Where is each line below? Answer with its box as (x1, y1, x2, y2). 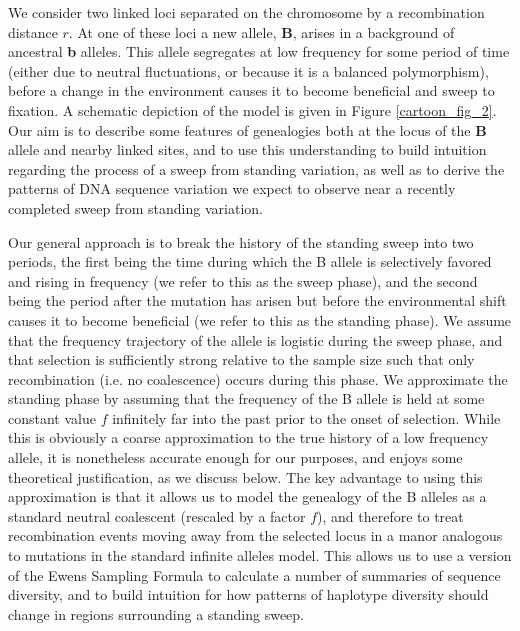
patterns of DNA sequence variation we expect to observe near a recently (8, 178, 456, 199)
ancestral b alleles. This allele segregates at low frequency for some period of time (8, 41, 510, 62)
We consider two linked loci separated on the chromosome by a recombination (8, 2, 485, 22)
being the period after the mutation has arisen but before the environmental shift (8, 290, 507, 311)
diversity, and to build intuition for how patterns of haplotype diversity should (8, 584, 489, 605)
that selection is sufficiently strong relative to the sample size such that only (8, 349, 475, 370)
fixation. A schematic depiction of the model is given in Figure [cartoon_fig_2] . (8, 99, 497, 120)
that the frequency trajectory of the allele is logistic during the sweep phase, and (8, 329, 503, 350)
